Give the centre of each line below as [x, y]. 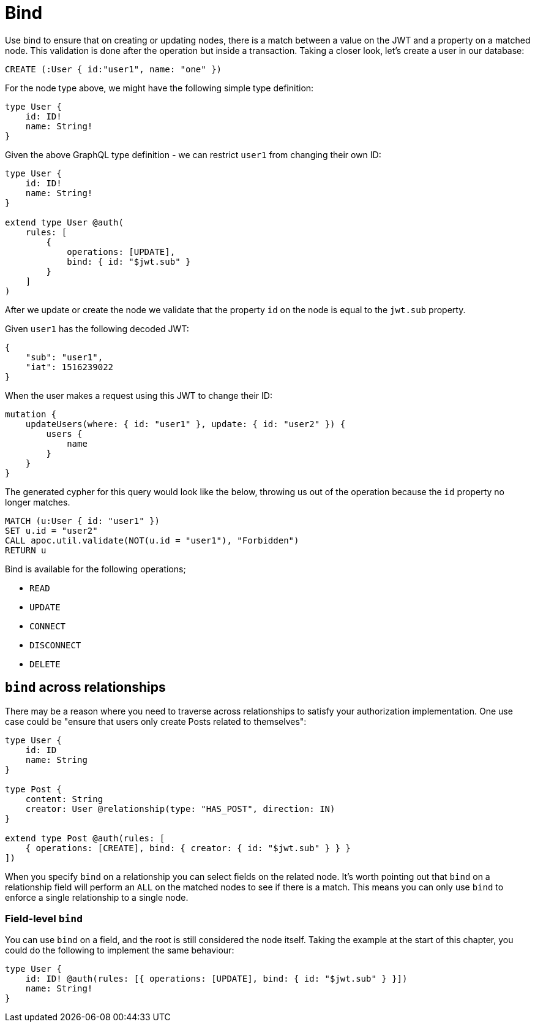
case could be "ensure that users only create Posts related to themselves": [156, 721]
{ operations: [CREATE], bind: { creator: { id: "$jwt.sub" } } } [188, 848]
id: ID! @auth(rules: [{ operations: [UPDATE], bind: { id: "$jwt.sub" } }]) [216, 979]
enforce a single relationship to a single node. [97, 897]
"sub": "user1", [64, 357]
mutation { [31, 414]
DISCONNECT [55, 645]
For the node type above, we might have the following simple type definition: [159, 88]
